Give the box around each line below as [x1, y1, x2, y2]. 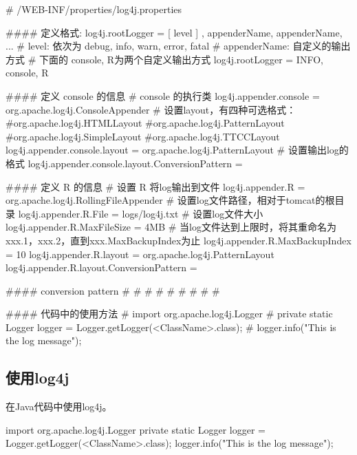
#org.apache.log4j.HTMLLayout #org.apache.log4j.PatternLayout [6, 116, 285, 130]
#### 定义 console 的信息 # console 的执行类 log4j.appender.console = [6, 88, 320, 103]
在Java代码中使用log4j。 [6, 399, 112, 414]
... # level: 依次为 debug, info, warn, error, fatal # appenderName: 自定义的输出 [6, 39, 351, 53]
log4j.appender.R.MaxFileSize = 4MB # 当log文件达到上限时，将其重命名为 [6, 220, 336, 234]
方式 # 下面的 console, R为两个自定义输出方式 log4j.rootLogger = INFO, [6, 52, 323, 66]
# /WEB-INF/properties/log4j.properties [6, 2, 182, 16]
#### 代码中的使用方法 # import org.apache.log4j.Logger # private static [6, 306, 333, 321]
